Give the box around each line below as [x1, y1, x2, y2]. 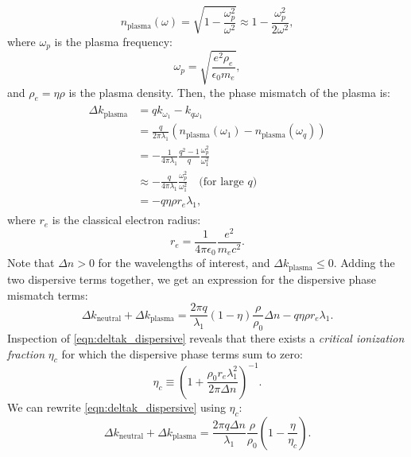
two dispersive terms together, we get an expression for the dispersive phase [7, 270, 376, 287]
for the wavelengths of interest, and [98, 254, 270, 271]
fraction [7, 345, 45, 362]
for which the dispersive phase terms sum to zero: [61, 345, 303, 362]
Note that [7, 254, 55, 271]
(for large [199, 176, 244, 188]
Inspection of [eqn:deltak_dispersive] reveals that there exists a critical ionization [7, 329, 405, 346]
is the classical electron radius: [52, 211, 201, 228]
